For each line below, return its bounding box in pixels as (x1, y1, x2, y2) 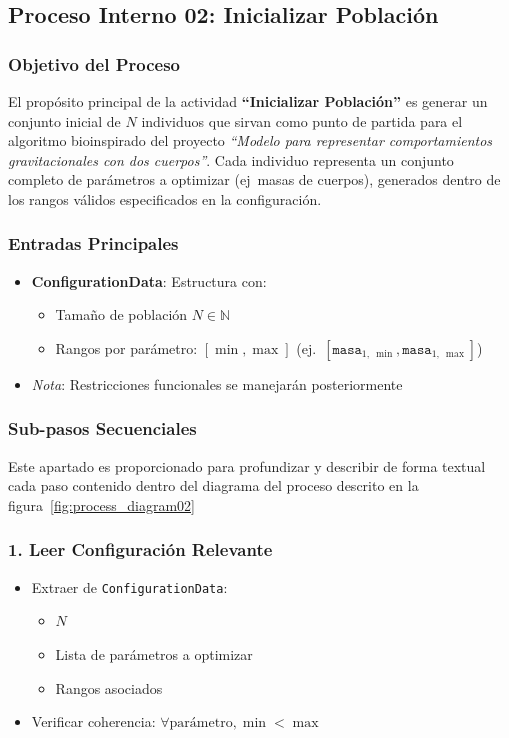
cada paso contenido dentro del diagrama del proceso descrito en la (8, 475, 419, 496)
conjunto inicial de (8, 110, 121, 131)
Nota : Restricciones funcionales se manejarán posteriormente (31, 373, 403, 394)
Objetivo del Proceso (8, 51, 181, 76)
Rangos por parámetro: (55, 337, 198, 358)
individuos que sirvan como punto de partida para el (141, 110, 463, 131)
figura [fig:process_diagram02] (8, 494, 195, 515)
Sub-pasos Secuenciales (8, 416, 197, 441)
